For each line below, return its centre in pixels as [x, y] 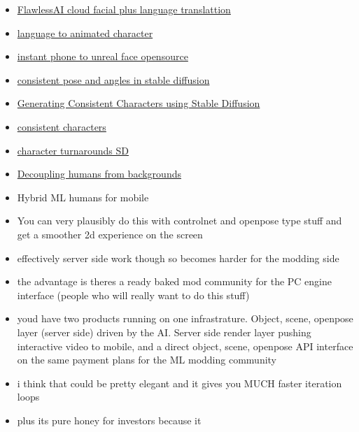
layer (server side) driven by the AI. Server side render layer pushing [164, 332]
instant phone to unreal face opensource [103, 56]
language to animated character [85, 33]
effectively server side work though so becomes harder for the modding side [178, 258]
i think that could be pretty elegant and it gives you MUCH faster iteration [179, 383]
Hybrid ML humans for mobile [83, 197]
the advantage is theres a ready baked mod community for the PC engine [175, 281]
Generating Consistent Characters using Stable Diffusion [139, 103]
